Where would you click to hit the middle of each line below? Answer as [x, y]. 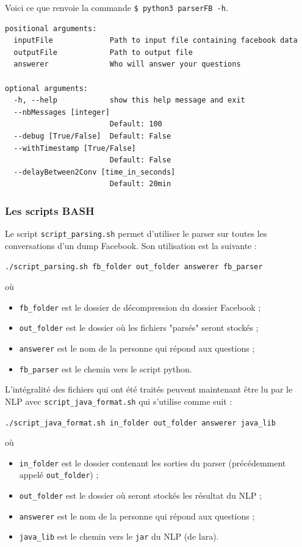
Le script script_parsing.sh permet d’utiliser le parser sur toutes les [136, 234]
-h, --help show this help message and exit [129, 100]
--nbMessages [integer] [62, 112]
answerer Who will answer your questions [127, 64]
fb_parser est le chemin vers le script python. [106, 368]
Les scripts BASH [50, 210]
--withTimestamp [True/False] [75, 148]
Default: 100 [136, 124]
